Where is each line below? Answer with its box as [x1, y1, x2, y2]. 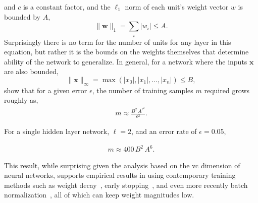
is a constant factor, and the [23, 2, 111, 12]
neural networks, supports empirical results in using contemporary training [4, 170, 236, 180]
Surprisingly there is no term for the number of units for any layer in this [4, 36, 231, 47]
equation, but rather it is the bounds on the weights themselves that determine [4, 46, 249, 57]
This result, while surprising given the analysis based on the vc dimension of [4, 160, 240, 170]
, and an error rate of [131, 126, 197, 137]
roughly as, [4, 95, 38, 105]
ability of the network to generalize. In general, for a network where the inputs [4, 56, 247, 66]
